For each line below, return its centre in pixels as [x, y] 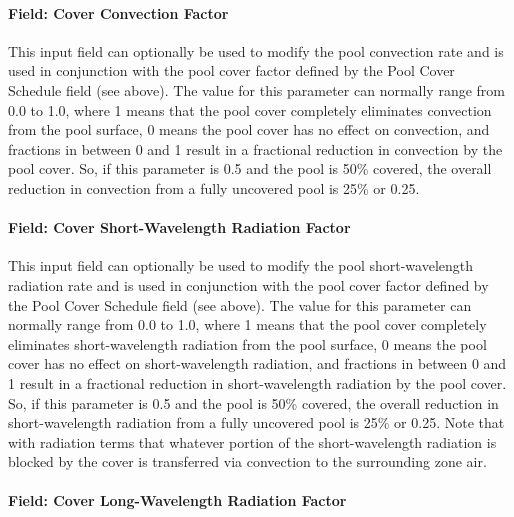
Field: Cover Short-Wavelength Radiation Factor [179, 227]
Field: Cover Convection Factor [118, 12]
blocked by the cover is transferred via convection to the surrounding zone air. [247, 461]
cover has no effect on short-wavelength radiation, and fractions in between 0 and [257, 363]
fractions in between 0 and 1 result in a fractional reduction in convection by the [255, 148]
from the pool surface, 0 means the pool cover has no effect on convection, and [249, 129]
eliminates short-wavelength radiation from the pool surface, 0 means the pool [247, 343]
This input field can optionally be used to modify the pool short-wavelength [241, 265]
